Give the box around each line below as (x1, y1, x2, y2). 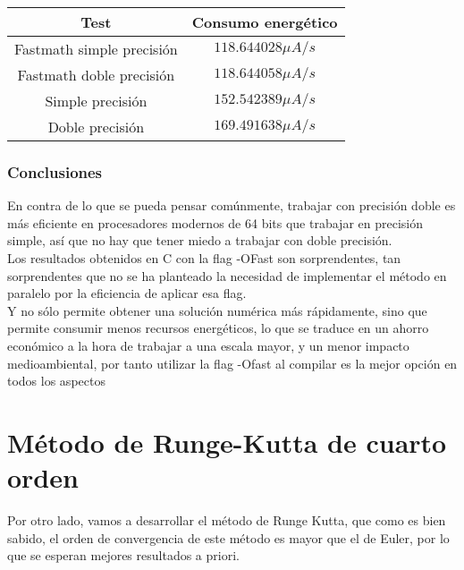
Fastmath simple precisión (14, 38, 178, 59)
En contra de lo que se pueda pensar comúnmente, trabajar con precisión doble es (7, 196, 456, 215)
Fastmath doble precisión (17, 64, 175, 85)
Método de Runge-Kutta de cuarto (7, 423, 447, 460)
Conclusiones (7, 160, 103, 183)
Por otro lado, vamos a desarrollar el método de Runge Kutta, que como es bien (7, 511, 446, 530)
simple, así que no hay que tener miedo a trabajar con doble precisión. (7, 231, 392, 250)
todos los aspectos (7, 371, 105, 390)
